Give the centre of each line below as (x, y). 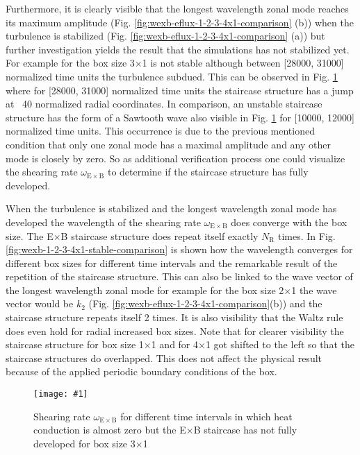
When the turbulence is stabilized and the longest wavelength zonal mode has (171, 208)
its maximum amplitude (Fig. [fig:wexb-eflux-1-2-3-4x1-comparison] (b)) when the (180, 22)
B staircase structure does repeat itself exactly (159, 235)
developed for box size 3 (84, 443)
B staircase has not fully (245, 430)
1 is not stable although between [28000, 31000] (243, 63)
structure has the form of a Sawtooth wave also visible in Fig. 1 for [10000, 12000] (180, 117)
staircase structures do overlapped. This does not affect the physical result (164, 358)
